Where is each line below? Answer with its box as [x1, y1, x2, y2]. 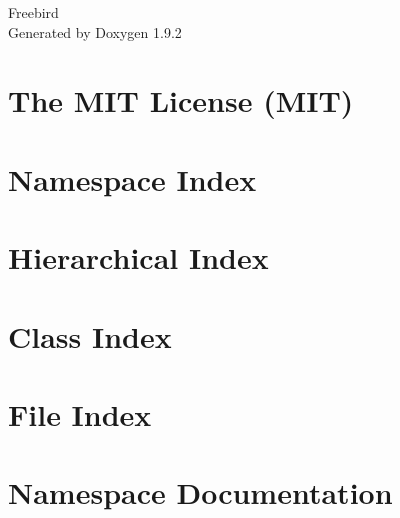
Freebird [8, 2, 59, 22]
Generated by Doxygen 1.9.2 [8, 21, 182, 42]
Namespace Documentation [8, 472, 393, 513]
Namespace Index [8, 158, 257, 199]
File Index [8, 393, 152, 434]
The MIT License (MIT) [8, 80, 354, 121]
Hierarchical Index [8, 237, 269, 278]
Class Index [8, 315, 172, 356]
